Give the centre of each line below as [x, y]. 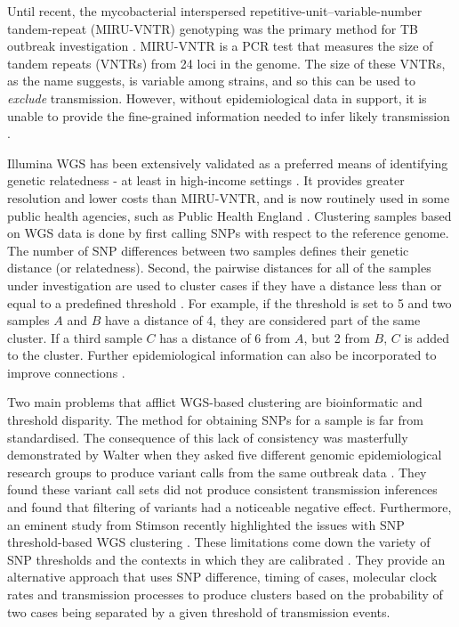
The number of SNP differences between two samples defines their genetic [208, 250]
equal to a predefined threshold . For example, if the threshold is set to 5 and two [229, 302]
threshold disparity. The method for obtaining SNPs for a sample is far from [215, 420]
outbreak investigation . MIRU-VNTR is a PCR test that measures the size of [220, 46]
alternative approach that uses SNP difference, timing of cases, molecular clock [222, 577]
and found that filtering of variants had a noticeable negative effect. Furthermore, [229, 507]
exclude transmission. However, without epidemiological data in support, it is [217, 98]
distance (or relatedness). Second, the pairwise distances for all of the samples [219, 268]
